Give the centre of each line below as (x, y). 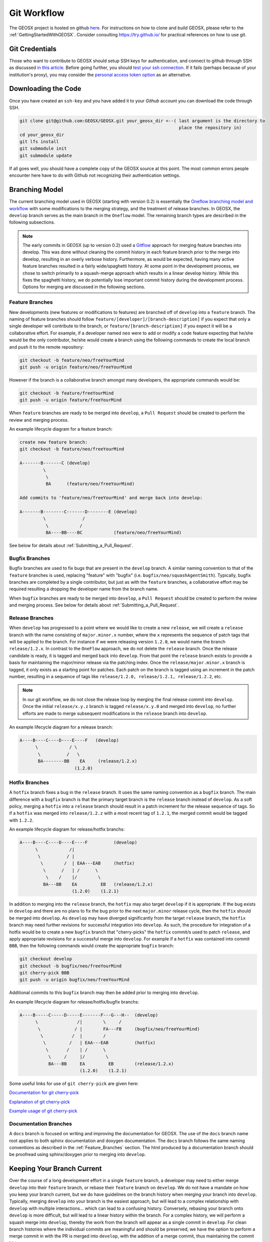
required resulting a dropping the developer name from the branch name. (84, 589)
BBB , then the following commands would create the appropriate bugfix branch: (92, 946)
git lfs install (39, 142)
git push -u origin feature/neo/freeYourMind (76, 367)
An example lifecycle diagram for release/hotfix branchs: (67, 829)
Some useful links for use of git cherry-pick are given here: (74, 1084)
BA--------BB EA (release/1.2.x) (87, 761)
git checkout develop (46, 959)
